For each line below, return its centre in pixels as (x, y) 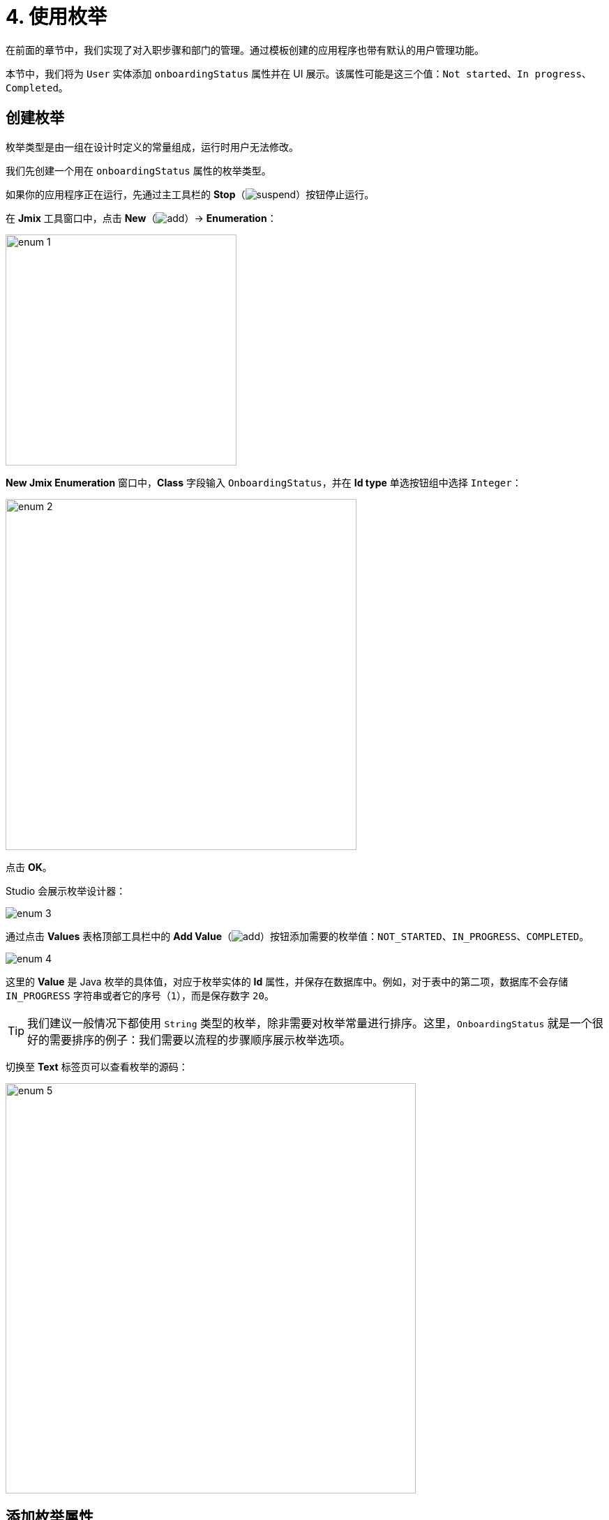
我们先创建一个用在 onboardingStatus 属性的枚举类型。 (138, 170)
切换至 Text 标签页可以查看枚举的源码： (97, 1066)
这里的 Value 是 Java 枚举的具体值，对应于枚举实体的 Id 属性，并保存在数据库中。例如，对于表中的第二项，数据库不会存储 (287, 981)
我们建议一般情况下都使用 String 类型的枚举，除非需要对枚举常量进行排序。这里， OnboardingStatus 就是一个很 (315, 1023)
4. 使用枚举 (57, 17)
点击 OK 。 (29, 867)
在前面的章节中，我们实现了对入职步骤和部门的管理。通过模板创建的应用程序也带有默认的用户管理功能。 (245, 50)
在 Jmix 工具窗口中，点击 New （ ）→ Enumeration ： (141, 218)
